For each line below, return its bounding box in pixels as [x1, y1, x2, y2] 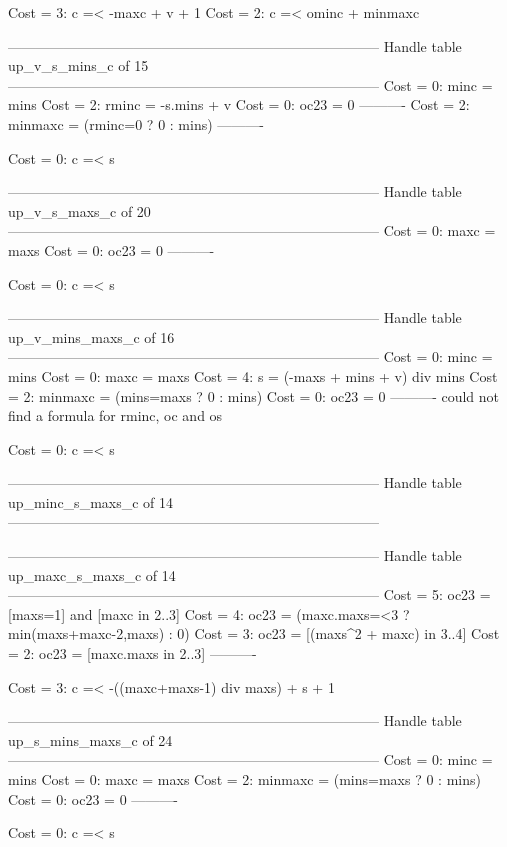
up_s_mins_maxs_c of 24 [8, 729, 173, 750]
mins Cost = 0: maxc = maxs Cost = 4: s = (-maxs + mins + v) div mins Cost [8, 365, 498, 386]
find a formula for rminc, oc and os [8, 405, 223, 426]
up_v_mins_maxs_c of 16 [8, 326, 175, 347]
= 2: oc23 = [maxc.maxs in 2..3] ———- [8, 643, 257, 664]
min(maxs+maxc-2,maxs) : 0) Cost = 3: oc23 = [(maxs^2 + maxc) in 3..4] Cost [8, 623, 500, 644]
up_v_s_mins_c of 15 [8, 55, 149, 76]
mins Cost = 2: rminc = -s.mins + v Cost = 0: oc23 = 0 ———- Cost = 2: [8, 94, 470, 115]
